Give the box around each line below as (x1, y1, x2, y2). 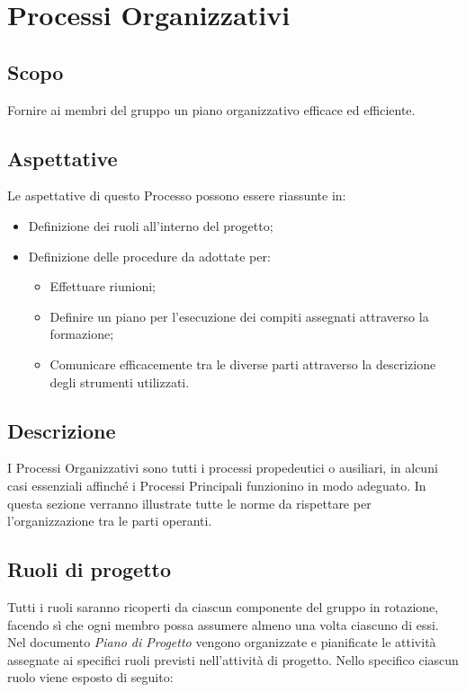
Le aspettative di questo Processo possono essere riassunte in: (7, 186, 346, 205)
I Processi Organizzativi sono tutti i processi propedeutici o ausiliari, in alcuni (7, 458, 438, 477)
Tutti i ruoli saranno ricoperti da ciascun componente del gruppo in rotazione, (7, 597, 439, 616)
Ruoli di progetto (7, 555, 171, 583)
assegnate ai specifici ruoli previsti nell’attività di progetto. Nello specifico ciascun (7, 650, 459, 669)
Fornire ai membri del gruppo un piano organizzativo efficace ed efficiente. (7, 100, 416, 119)
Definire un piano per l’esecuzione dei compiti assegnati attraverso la (49, 306, 429, 325)
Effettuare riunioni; (49, 277, 156, 296)
